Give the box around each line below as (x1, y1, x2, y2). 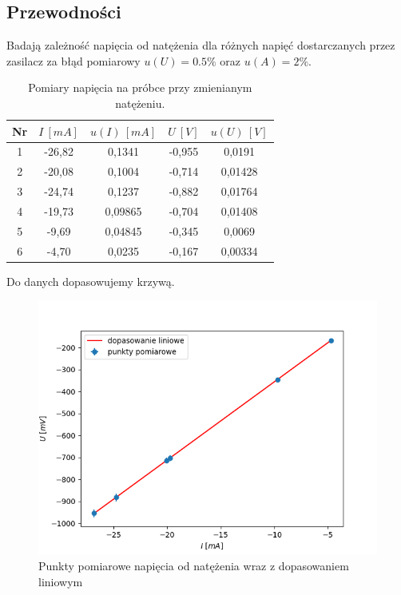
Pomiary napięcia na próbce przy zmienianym (28, 79, 252, 96)
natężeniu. (115, 94, 165, 111)
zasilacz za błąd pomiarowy (6, 52, 141, 69)
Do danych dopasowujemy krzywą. (6, 272, 175, 289)
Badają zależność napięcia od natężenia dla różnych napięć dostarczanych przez (6, 37, 395, 54)
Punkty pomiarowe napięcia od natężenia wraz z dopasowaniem (38, 557, 349, 573)
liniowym (38, 573, 83, 589)
